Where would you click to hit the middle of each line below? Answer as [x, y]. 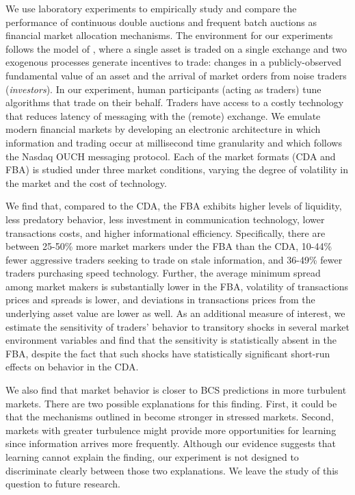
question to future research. [63, 484]
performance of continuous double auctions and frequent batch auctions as [161, 22]
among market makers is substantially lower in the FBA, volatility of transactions [177, 286]
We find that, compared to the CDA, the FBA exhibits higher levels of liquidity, [174, 206]
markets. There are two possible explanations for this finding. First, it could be [171, 403]
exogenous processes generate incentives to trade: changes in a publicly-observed [174, 62]
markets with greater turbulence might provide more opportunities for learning [171, 430]
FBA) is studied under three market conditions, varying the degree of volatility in [177, 169]
